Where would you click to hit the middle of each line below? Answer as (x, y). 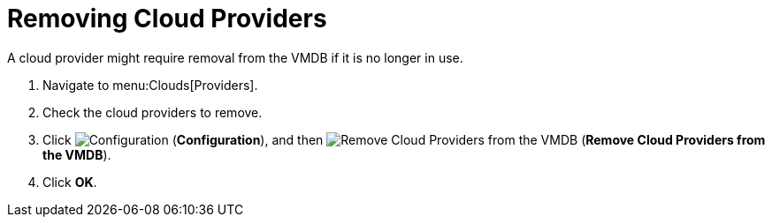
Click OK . (70, 182)
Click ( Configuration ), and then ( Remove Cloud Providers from (404, 139)
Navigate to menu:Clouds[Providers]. (150, 85)
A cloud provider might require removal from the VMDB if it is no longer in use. (235, 57)
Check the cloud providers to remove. (153, 112)
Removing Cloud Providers (167, 19)
